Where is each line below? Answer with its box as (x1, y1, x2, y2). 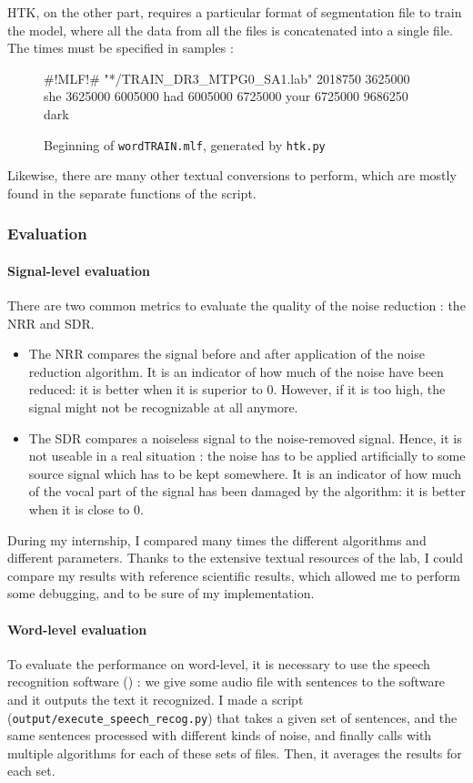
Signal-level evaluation (7, 260, 150, 280)
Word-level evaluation (7, 619, 147, 638)
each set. (7, 761, 55, 780)
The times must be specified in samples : (7, 38, 234, 57)
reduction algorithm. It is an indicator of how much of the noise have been (28, 361, 444, 381)
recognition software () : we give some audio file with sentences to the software (7, 672, 446, 691)
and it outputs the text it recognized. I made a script (7, 689, 304, 708)
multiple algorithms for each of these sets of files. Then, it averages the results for (7, 743, 462, 762)
